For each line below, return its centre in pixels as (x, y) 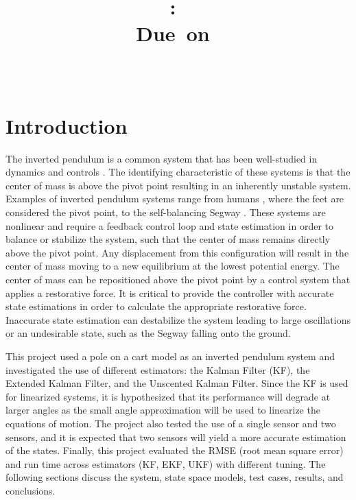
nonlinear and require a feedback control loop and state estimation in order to (169, 225)
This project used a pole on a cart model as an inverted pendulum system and (170, 356)
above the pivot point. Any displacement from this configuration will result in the (177, 252)
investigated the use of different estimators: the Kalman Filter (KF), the (158, 369)
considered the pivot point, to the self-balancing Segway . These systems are (166, 212)
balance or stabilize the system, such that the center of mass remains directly (168, 239)
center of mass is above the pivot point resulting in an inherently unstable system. (178, 185)
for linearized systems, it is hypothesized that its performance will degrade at (168, 396)
